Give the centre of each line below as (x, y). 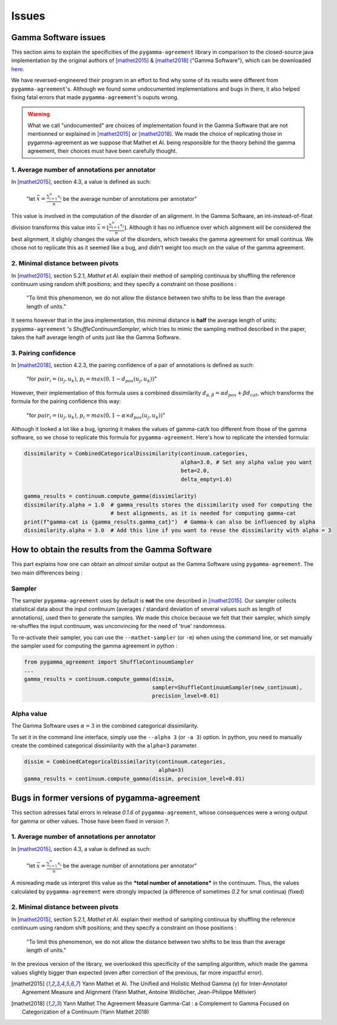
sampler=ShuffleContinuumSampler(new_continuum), (227, 687)
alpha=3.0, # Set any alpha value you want (247, 462)
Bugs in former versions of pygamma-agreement (106, 798)
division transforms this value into (53, 227)
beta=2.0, (195, 471)
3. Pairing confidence (43, 353)
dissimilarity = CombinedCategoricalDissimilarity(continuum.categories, (136, 454)
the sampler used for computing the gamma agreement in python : (94, 646)
